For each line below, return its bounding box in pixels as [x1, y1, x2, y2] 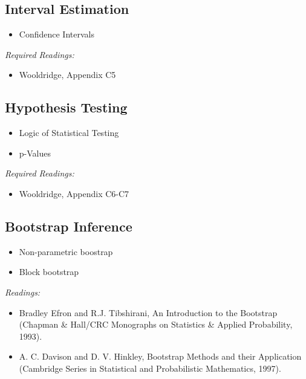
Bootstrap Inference [5, 216, 132, 235]
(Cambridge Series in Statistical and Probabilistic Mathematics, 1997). [19, 361, 281, 374]
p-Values [19, 146, 51, 159]
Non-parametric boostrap [19, 245, 113, 258]
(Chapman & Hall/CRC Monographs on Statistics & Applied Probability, [19, 318, 293, 331]
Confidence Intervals [19, 28, 94, 40]
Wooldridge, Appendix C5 [19, 68, 116, 81]
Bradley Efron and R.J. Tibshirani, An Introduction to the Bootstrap [19, 306, 278, 319]
